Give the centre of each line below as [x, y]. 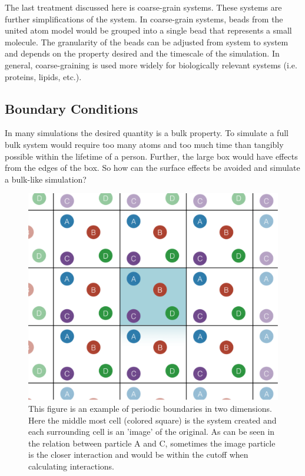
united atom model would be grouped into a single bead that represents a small [148, 30]
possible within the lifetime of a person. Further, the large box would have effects [151, 156]
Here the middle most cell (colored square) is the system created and [152, 420]
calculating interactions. [71, 466]
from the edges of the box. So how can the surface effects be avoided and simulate [152, 168]
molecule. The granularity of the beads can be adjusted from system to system [147, 42]
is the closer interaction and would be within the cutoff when [138, 454]
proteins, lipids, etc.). [43, 76]
